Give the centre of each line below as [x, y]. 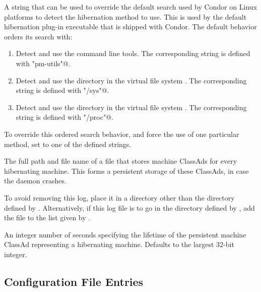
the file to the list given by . [47, 217]
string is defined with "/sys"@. [62, 90]
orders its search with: [38, 36]
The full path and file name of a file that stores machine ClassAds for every [121, 161]
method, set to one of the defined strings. [68, 144]
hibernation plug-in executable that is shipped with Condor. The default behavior [130, 27]
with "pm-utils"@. [43, 63]
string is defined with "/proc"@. [64, 117]
